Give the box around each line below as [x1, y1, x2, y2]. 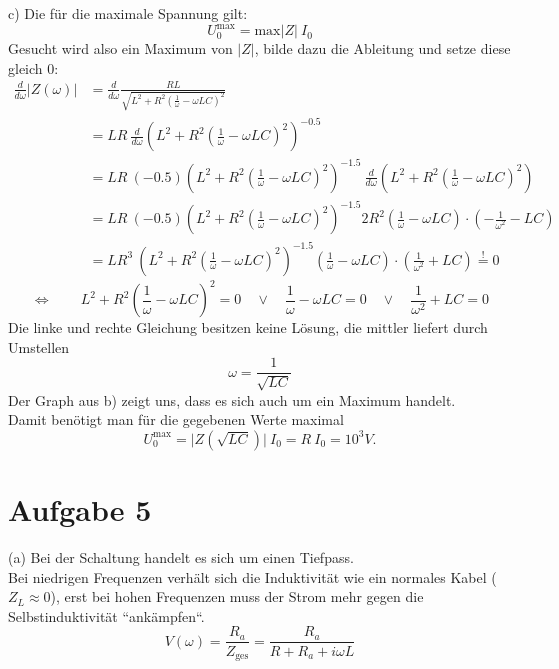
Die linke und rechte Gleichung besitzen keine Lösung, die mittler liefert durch [8, 317, 488, 338]
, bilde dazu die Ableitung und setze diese [254, 38, 511, 59]
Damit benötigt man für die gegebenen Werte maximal [8, 409, 344, 430]
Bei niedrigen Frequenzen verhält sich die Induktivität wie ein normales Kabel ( [8, 566, 497, 587]
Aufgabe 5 [8, 489, 152, 530]
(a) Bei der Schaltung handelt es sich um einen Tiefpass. [8, 547, 354, 568]
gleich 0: [8, 57, 59, 78]
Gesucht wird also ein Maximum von [8, 38, 233, 59]
